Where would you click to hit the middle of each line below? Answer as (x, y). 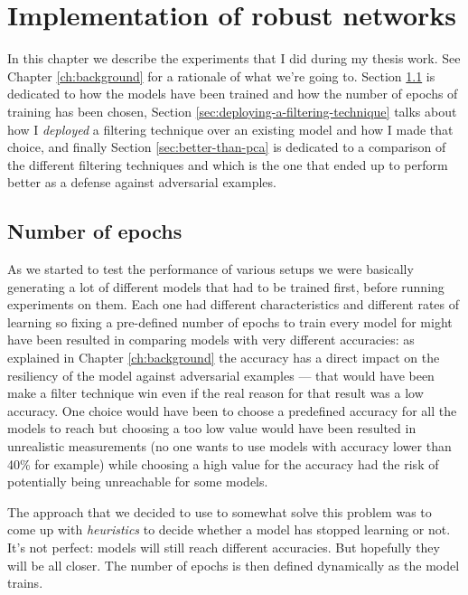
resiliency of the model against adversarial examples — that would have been (221, 375)
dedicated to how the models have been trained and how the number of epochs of (233, 94)
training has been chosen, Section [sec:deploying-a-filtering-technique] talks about (232, 111)
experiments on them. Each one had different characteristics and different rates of (234, 304)
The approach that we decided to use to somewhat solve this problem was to (220, 511)
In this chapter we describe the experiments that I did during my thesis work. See (234, 58)
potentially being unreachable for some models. (138, 482)
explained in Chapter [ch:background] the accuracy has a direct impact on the (224, 358)
